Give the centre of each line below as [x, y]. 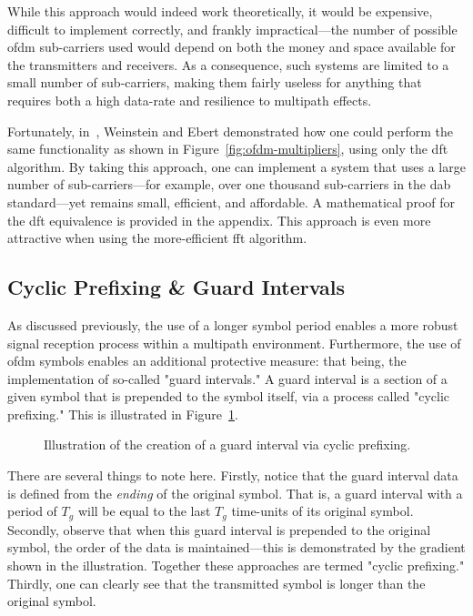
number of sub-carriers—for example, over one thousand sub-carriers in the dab [229, 184]
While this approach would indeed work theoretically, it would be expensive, [220, 11]
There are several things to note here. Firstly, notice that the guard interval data [233, 475]
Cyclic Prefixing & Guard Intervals [176, 287]
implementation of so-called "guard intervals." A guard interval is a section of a [227, 378]
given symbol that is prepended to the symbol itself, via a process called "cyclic [229, 396]
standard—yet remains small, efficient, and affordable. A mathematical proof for [231, 202]
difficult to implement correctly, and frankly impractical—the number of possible [232, 29]
